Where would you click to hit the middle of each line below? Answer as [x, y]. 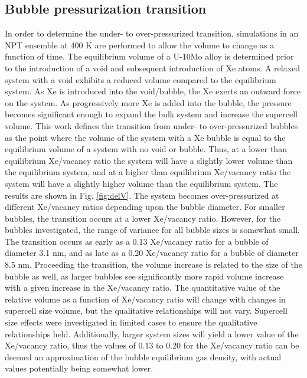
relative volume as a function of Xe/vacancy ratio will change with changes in [145, 299]
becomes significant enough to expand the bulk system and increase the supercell [151, 114]
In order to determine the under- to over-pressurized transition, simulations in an [152, 33]
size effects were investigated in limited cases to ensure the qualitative [131, 322]
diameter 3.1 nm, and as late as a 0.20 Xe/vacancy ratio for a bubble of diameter [152, 253]
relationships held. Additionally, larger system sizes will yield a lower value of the [152, 333]
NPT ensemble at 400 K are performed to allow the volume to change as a [140, 45]
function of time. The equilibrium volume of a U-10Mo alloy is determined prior [149, 56]
